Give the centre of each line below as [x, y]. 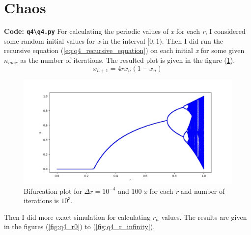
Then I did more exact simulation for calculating [77, 217]
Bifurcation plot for [53, 191]
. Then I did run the [192, 40]
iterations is [41, 200]
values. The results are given [204, 217]
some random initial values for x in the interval [75, 40]
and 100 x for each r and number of [171, 191]
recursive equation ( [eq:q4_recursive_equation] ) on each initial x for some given [124, 50]
